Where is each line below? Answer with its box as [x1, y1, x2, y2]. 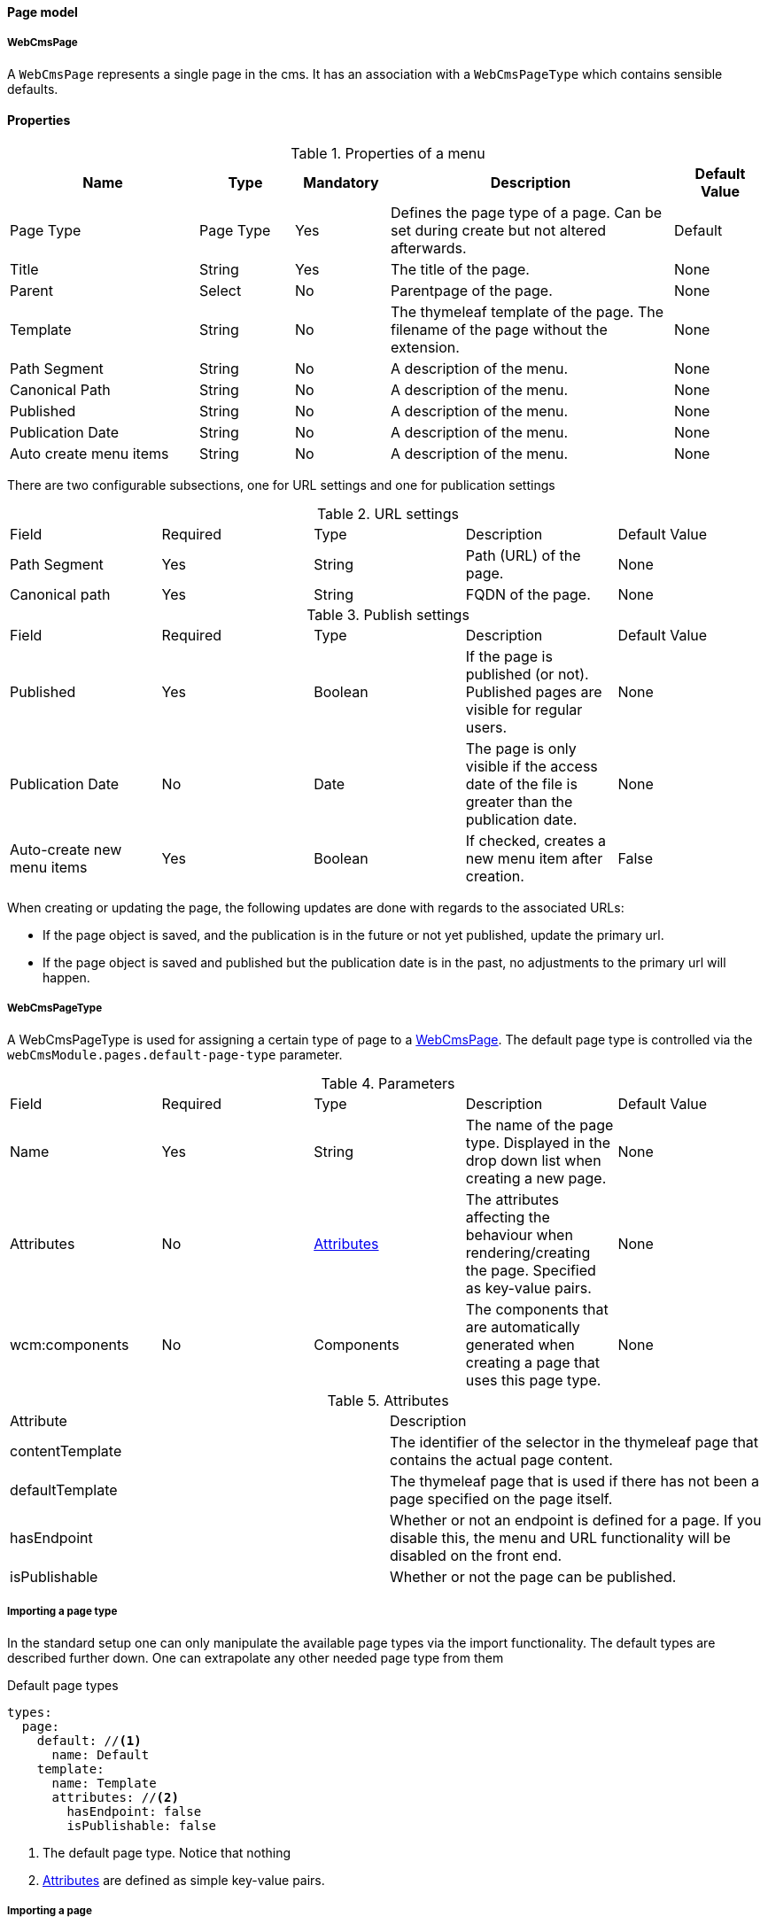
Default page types [7, 1677, 119, 1693]
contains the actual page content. [390, 1450, 613, 1469]
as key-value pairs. [465, 1278, 592, 1297]
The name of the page [465, 1115, 614, 1134]
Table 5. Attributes [327, 1391, 449, 1409]
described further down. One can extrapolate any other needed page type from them [7, 1649, 504, 1665]
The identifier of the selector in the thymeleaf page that [390, 1432, 759, 1451]
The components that [465, 1299, 609, 1318]
